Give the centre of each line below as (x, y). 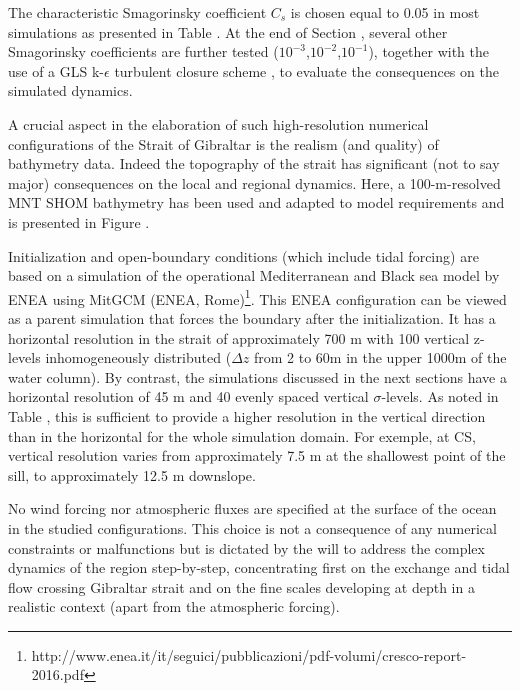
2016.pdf (57, 674)
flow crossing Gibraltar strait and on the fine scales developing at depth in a (241, 586)
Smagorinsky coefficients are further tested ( (143, 51)
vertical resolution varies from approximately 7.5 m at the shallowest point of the (257, 455)
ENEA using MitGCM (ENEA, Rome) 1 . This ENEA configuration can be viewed (257, 297)
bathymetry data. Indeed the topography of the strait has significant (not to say (254, 163)
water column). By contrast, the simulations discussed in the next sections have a (257, 376)
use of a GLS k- (56, 70)
